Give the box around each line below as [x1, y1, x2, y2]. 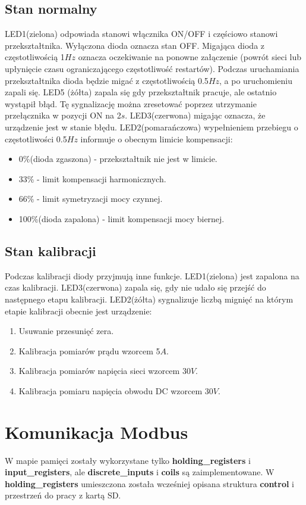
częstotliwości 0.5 [5, 132, 67, 145]
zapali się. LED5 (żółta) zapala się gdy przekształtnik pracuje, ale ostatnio [5, 86, 277, 98]
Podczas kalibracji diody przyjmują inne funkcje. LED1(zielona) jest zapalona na [5, 269, 299, 282]
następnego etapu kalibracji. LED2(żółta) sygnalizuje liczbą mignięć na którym [5, 292, 294, 305]
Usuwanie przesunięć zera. [18, 325, 114, 337]
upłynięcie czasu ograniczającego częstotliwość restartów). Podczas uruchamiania [5, 62, 299, 74]
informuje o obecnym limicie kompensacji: [80, 132, 233, 145]
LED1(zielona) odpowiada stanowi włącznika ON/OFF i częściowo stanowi [5, 27, 278, 40]
